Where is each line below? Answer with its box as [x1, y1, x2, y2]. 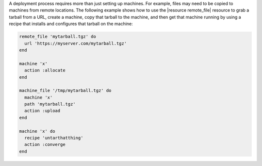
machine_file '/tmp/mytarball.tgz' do [19, 88, 112, 94]
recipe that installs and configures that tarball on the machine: [9, 21, 133, 27]
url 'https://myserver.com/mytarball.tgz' [24, 41, 127, 46]
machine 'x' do [19, 128, 55, 134]
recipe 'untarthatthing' [24, 135, 83, 141]
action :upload [24, 108, 61, 113]
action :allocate [24, 68, 65, 73]
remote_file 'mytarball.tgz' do [19, 34, 97, 40]
